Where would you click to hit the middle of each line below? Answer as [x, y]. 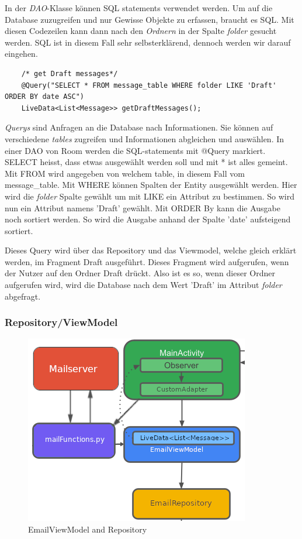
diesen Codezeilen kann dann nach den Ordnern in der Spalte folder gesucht [141, 31]
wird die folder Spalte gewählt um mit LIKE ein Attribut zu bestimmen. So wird [150, 196]
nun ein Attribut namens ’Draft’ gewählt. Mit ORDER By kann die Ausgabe [143, 207]
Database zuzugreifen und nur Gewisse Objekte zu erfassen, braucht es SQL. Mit [150, 19]
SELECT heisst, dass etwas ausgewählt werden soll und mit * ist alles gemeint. [146, 162]
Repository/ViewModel [61, 322]
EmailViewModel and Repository [88, 529]
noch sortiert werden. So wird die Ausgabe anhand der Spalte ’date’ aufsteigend [148, 219]
